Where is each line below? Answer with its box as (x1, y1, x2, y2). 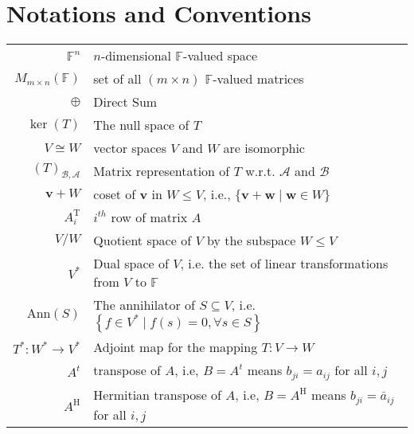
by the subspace (207, 231, 296, 250)
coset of (93, 185, 136, 204)
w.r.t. (245, 162, 275, 181)
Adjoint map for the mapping (93, 338, 258, 357)
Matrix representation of (93, 162, 230, 181)
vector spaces (93, 139, 167, 158)
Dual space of (93, 254, 169, 273)
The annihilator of (93, 295, 195, 315)
